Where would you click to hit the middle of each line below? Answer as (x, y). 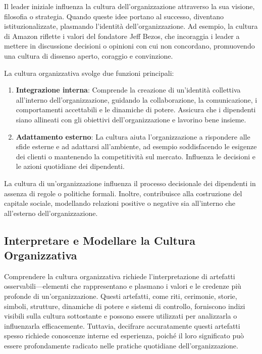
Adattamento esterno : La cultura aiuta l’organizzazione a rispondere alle (133, 136)
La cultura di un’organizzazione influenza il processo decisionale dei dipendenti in (130, 183)
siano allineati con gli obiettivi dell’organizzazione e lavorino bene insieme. (131, 119)
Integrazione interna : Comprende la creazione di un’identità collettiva (128, 90)
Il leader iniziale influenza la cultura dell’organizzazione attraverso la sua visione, (129, 6)
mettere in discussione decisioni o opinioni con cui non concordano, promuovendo (129, 46)
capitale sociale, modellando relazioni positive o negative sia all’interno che (120, 203)
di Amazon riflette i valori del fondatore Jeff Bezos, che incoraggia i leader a (122, 36)
